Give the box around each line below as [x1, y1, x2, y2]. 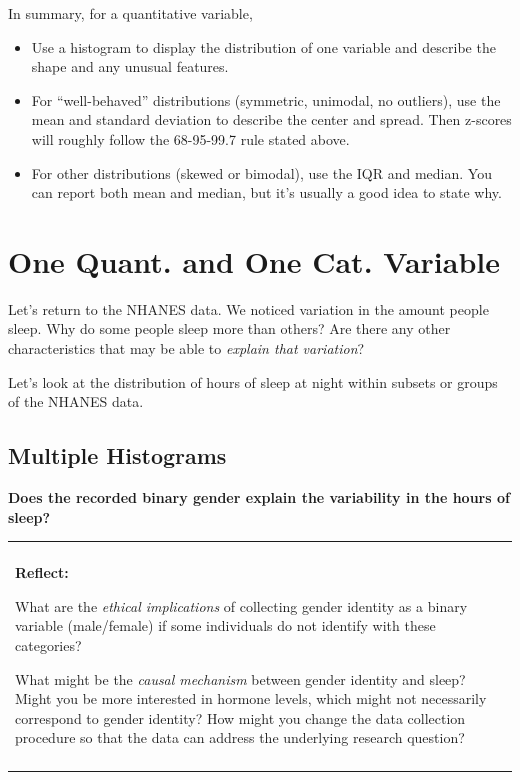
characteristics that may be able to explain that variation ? [8, 338, 365, 359]
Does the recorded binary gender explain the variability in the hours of [8, 487, 510, 508]
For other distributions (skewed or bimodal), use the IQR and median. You [31, 162, 492, 183]
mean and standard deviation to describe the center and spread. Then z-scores [31, 109, 512, 130]
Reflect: [15, 562, 69, 583]
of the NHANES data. [8, 391, 144, 412]
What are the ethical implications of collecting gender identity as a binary [15, 595, 468, 616]
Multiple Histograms [8, 440, 227, 471]
